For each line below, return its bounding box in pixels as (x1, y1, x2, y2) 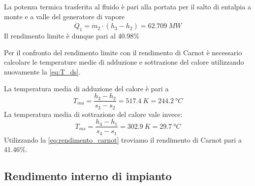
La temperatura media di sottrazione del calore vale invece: (4, 109, 183, 119)
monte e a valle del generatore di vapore (4, 11, 125, 21)
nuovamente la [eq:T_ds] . (4, 66, 81, 76)
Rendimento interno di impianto (4, 168, 172, 184)
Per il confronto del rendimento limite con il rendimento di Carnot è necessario (4, 47, 242, 57)
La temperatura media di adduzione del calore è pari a (4, 83, 169, 93)
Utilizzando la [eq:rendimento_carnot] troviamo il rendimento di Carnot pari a (4, 134, 242, 145)
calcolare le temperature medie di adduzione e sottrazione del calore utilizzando (4, 57, 244, 67)
